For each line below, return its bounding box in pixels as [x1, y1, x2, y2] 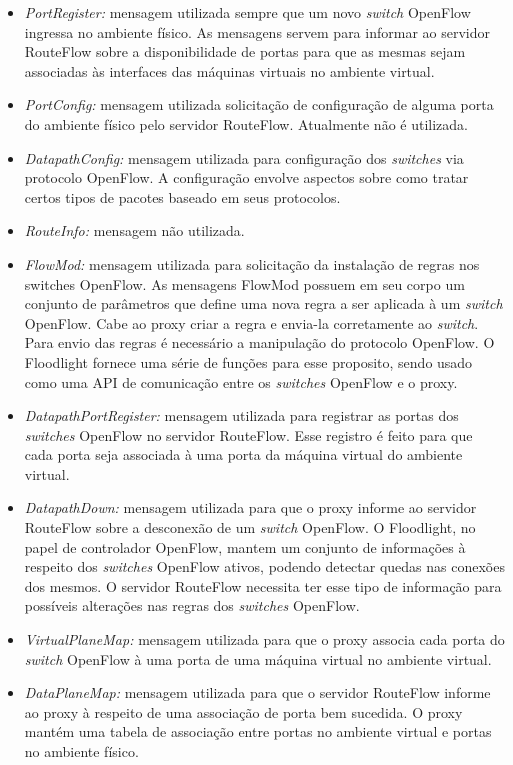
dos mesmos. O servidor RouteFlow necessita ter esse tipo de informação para [24, 575, 502, 596]
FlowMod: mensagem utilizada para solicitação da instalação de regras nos [24, 253, 480, 274]
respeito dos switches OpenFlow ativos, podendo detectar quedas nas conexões [24, 556, 505, 577]
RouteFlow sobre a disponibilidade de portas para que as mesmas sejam [24, 41, 466, 62]
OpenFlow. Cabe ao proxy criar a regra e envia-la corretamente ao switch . [24, 312, 479, 333]
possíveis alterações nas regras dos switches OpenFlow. [24, 595, 360, 616]
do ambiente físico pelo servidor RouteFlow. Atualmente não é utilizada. [24, 113, 468, 134]
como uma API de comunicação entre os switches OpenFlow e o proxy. [24, 371, 458, 392]
